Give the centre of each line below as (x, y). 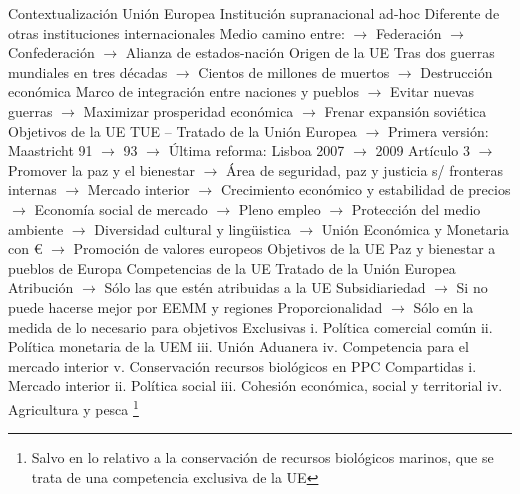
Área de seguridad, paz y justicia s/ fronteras (365, 169)
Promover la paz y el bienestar (102, 169)
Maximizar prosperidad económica (188, 110)
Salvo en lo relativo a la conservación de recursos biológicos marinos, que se (262, 457)
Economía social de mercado (121, 208)
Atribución (41, 287)
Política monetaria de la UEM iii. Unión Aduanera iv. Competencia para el (238, 346)
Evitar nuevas (432, 91)
